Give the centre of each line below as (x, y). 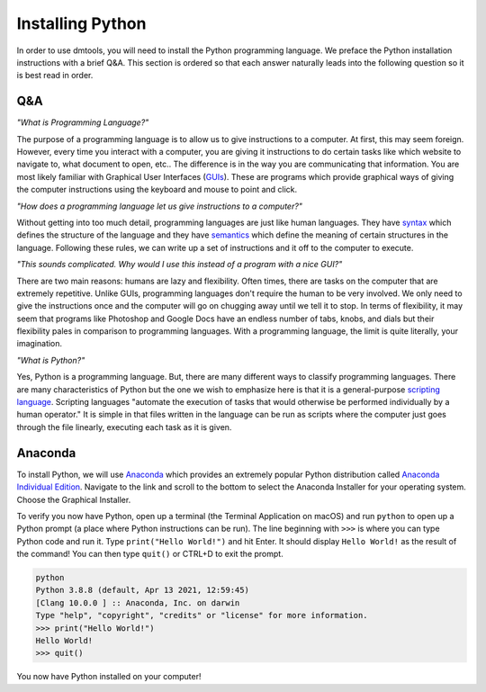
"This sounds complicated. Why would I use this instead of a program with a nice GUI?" (180, 265)
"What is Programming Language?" (83, 122)
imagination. (40, 344)
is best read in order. (55, 76)
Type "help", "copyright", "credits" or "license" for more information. (202, 616)
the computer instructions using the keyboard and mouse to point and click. (157, 190)
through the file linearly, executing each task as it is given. (124, 427)
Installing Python (81, 23)
